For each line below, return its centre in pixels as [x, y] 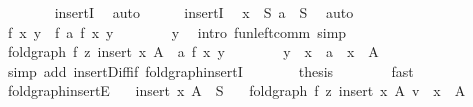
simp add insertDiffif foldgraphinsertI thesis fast [210, 70]
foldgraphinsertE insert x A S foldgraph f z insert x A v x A [236, 90]
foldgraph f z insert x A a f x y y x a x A [193, 51]
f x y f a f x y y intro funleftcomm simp [177, 31]
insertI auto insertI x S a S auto [204, 12]
